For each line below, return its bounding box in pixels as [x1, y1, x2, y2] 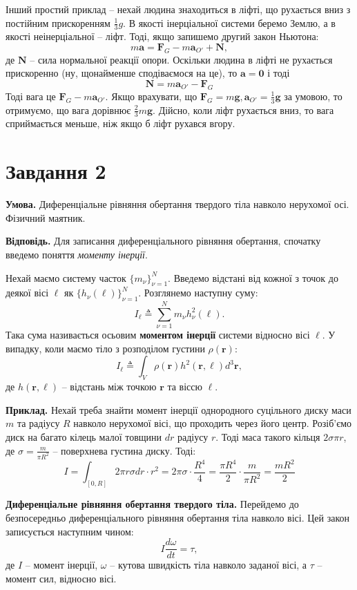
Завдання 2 [6, 157, 106, 185]
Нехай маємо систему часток [6, 270, 126, 285]
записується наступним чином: [6, 524, 134, 538]
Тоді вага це [6, 88, 56, 103]
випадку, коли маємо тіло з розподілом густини [6, 341, 205, 355]
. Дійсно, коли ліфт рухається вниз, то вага [153, 102, 334, 117]
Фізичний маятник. [6, 210, 86, 225]
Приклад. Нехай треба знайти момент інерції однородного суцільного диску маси [6, 402, 351, 417]
